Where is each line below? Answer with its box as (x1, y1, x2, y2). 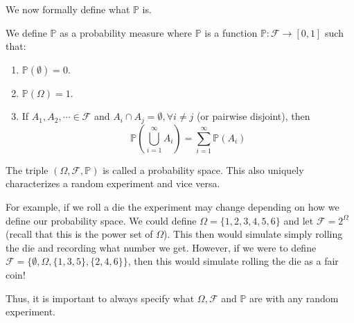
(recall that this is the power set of (6, 227, 153, 241)
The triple (6, 162, 48, 177)
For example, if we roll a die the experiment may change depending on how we (6, 200, 339, 214)
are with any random (249, 290, 339, 305)
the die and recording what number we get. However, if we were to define (6, 240, 317, 254)
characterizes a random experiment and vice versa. (6, 176, 220, 191)
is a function (204, 25, 258, 40)
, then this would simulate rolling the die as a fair (127, 254, 339, 268)
